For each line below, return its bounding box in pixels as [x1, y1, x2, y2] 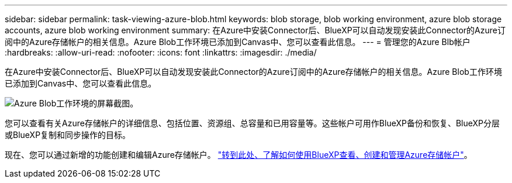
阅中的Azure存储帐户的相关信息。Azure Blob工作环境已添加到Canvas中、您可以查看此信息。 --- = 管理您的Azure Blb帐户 [5, 37, 471, 47]
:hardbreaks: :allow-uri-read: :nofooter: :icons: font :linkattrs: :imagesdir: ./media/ [5, 47, 317, 57]
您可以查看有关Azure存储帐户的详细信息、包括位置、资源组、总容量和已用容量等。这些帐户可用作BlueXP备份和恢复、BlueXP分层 [5, 118, 500, 128]
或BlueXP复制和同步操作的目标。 [5, 130, 131, 140]
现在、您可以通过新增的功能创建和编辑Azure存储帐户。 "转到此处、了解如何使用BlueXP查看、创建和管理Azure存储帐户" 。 [5, 150, 472, 160]
